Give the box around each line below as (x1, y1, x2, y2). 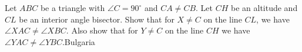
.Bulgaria (62, 35, 95, 47)
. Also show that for (66, 24, 138, 36)
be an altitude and (230, 2, 298, 13)
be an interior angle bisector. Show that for (19, 13, 175, 25)
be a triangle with (40, 2, 105, 13)
